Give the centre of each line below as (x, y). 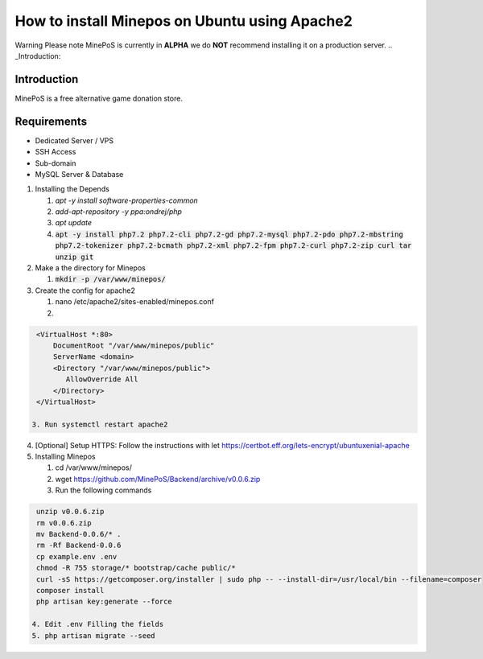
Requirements (51, 121)
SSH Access (56, 152)
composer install (70, 590)
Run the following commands (103, 490)
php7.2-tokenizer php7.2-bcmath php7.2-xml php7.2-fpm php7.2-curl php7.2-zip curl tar (233, 246)
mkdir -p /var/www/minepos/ (111, 279)
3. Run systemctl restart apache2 (100, 424)
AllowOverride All (102, 379)
